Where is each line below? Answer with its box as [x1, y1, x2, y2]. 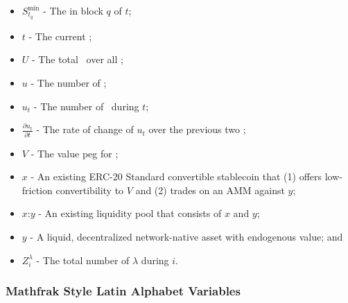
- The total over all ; [32, 52, 123, 67]
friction [21, 182, 53, 197]
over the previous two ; [148, 122, 246, 137]
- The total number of [36, 252, 130, 267]
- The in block [43, 3, 103, 17]
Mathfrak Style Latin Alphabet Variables [6, 282, 241, 300]
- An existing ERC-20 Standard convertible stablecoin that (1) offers [31, 169, 322, 184]
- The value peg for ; [31, 146, 119, 160]
